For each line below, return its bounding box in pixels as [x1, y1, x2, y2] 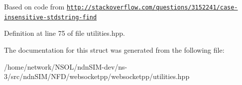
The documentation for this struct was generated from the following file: [4, 44, 225, 55]
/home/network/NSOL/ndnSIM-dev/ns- [4, 61, 127, 72]
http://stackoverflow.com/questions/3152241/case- [66, 4, 238, 11]
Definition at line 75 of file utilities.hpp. [4, 28, 125, 38]
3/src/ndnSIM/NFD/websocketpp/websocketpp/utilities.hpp [4, 71, 190, 82]
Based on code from [4, 1, 65, 11]
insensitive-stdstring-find [4, 13, 97, 21]
